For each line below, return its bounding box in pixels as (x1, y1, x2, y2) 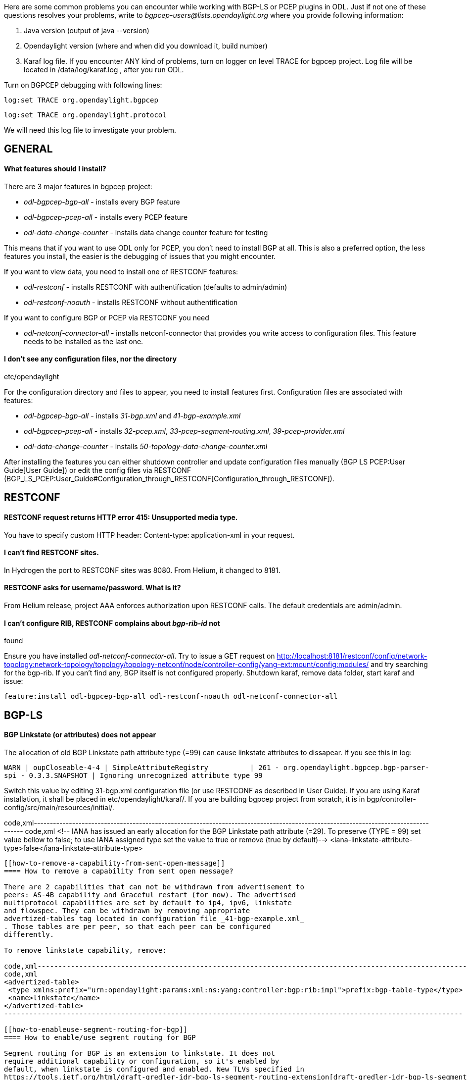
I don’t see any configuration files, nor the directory (4, 355, 177, 363)
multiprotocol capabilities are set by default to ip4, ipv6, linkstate (4, 898, 292, 907)
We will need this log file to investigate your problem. (4, 126, 177, 134)
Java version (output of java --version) (24, 26, 149, 35)
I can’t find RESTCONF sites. (4, 548, 99, 557)
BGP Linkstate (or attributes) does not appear (4, 730, 156, 739)
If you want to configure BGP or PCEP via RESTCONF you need (4, 313, 209, 322)
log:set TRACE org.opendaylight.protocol (4, 111, 167, 119)
